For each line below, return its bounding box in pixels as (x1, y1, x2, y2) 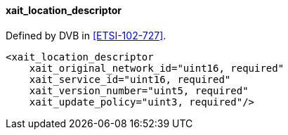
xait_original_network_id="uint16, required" (29, 62, 284, 74)
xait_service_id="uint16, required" (29, 73, 231, 85)
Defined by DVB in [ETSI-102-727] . (6, 29, 166, 41)
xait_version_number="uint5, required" (29, 84, 249, 96)
